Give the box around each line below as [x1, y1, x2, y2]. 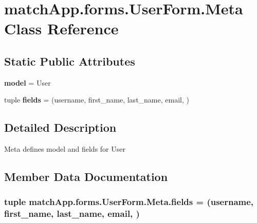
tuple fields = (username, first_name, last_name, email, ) [4, 94, 189, 105]
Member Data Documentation [4, 169, 168, 185]
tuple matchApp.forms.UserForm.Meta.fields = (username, [4, 195, 254, 208]
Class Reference [4, 18, 119, 39]
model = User [4, 77, 51, 88]
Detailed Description [4, 119, 117, 135]
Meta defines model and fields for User [4, 144, 125, 154]
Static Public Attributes [4, 53, 135, 69]
